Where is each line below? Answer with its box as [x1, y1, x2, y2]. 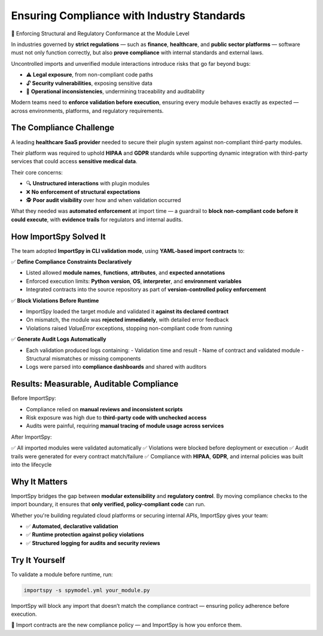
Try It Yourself [11, 555, 66, 565]
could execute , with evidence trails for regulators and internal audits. [11, 216, 183, 223]
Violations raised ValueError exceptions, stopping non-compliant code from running [26, 325, 233, 332]
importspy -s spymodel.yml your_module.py [23, 586, 150, 594]
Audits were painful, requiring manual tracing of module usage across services [26, 422, 224, 430]
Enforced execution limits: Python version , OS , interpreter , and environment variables [26, 277, 242, 285]
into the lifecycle [11, 461, 52, 468]
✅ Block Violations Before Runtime [11, 296, 99, 304]
